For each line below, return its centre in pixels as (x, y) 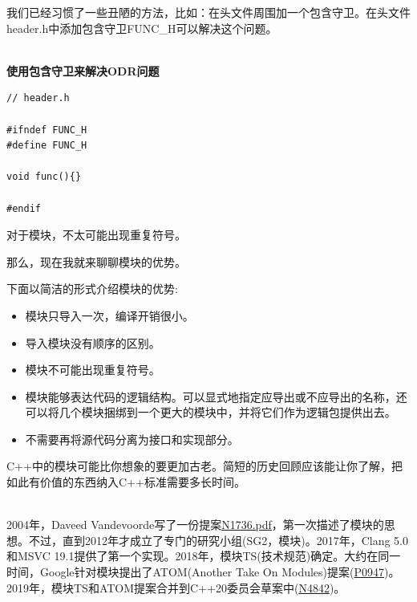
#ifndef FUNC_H (47, 130)
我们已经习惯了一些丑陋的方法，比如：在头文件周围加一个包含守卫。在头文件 (208, 12)
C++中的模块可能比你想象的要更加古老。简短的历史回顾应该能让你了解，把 (204, 466)
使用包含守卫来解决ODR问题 (83, 70)
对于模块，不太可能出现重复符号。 (96, 235)
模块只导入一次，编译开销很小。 (109, 315)
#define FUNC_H (47, 146)
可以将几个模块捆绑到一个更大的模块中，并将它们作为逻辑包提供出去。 (211, 412)
